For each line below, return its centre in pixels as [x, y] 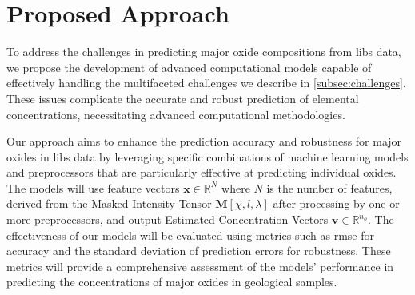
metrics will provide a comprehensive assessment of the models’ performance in [200, 266]
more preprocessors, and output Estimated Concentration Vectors [168, 219]
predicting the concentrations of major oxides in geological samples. [172, 282]
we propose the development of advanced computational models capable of [189, 67]
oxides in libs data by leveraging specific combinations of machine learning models [207, 156]
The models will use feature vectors [93, 187]
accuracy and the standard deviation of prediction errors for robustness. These [199, 251]
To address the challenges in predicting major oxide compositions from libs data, [204, 52]
